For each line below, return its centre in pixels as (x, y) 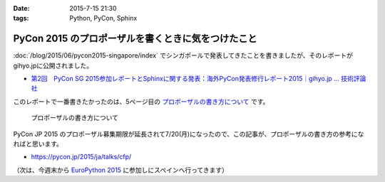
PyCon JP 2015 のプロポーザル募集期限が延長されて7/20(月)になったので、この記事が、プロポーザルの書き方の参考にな (189, 134)
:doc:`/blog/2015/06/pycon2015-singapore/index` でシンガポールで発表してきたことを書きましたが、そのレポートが (183, 55)
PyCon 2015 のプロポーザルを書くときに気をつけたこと (135, 39)
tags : (21, 18)
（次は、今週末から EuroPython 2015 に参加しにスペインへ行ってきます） (120, 170)
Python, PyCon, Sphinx (103, 18)
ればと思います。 (38, 144)
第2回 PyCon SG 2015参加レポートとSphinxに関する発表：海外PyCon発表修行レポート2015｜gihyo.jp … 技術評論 (199, 79)
